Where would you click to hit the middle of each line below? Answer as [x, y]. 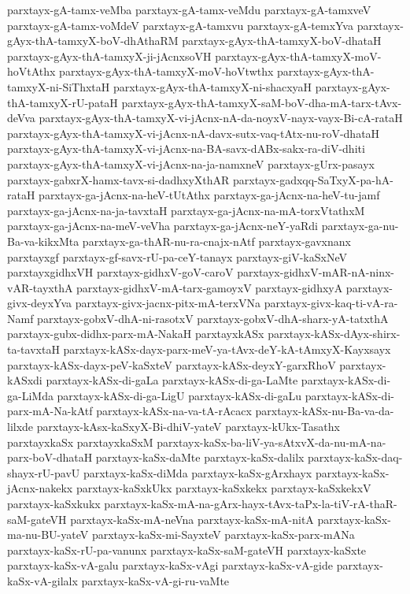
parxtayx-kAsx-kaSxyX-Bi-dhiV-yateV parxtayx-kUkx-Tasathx [188, 427]
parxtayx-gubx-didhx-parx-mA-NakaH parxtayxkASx [136, 334]
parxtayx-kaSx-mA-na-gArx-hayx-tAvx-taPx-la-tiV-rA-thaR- [251, 503]
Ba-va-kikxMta [43, 241]
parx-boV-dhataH [50, 457]
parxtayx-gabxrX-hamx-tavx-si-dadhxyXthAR [118, 179]
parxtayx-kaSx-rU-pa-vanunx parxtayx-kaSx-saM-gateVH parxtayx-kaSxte [187, 549]
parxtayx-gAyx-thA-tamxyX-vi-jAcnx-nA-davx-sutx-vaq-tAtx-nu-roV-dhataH [194, 133]
